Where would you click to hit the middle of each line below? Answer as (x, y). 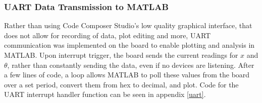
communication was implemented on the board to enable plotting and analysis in (129, 45)
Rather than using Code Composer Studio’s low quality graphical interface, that (128, 25)
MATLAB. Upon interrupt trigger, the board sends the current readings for (121, 55)
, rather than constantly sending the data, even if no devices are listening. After (131, 65)
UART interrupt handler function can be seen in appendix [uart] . (105, 94)
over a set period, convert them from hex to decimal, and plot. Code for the (121, 84)
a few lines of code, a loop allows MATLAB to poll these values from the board (127, 75)
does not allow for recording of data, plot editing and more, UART (108, 35)
